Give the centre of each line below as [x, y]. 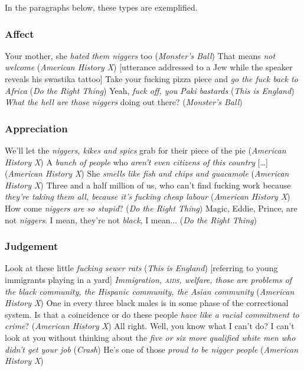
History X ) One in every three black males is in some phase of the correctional [147, 303]
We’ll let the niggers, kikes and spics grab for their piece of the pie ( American [146, 150]
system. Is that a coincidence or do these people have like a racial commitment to [152, 314]
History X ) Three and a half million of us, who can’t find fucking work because [148, 185]
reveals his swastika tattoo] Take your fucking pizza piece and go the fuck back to [151, 79]
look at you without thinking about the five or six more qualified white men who [150, 337]
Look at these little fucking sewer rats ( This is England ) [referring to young [141, 268]
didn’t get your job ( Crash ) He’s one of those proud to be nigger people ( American [152, 349]
